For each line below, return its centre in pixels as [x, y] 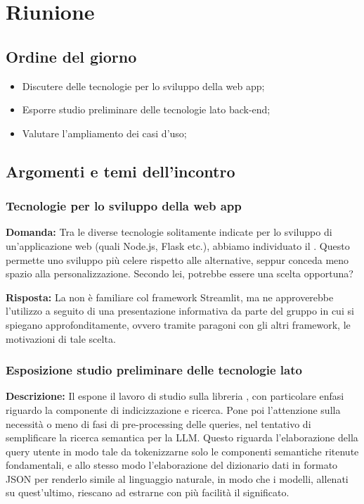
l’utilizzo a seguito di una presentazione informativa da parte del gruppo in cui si [180, 311]
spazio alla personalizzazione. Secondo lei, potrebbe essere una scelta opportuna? [180, 273]
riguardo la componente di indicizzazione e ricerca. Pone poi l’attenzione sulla [173, 409]
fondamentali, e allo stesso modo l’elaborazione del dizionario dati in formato [172, 465]
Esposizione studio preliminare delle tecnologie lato [154, 370]
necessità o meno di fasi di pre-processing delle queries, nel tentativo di [158, 423]
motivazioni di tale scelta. [61, 338]
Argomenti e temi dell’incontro [121, 171]
